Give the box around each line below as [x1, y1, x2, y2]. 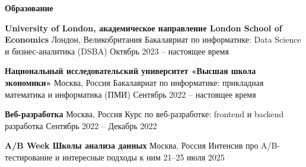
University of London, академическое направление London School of [5, 21, 282, 34]
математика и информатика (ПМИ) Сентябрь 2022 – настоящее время [5, 88, 256, 100]
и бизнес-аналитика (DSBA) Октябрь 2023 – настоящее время [5, 44, 229, 57]
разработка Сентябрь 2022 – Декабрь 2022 [5, 119, 157, 131]
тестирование [5, 150, 53, 163]
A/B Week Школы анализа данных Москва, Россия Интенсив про [5, 139, 259, 152]
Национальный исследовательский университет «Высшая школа [5, 65, 256, 77]
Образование [5, 2, 53, 14]
